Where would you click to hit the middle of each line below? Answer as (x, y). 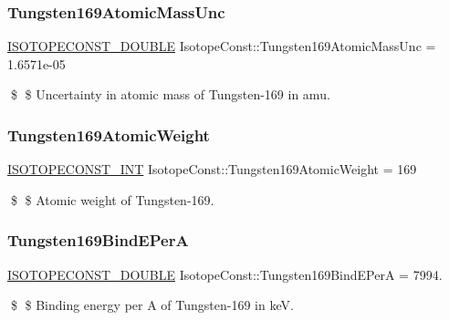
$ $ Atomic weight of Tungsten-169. (112, 199)
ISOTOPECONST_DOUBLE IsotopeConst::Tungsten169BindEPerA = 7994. (225, 274)
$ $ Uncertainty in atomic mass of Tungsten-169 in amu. (170, 94)
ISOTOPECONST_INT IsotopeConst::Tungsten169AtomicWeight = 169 (212, 169)
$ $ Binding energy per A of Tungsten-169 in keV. (152, 305)
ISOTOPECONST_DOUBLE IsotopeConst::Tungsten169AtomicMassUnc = (222, 46)
